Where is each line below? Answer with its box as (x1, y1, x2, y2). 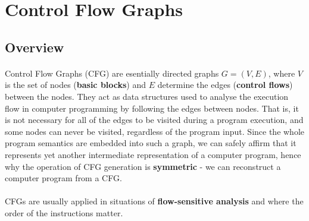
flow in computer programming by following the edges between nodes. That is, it (5, 102, 299, 114)
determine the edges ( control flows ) (157, 78, 293, 91)
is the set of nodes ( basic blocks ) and (5, 78, 146, 91)
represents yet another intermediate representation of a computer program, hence (5, 148, 301, 160)
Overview (5, 37, 64, 56)
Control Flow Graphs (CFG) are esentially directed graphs (5, 67, 219, 79)
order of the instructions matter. (5, 206, 123, 219)
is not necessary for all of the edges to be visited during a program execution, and (5, 113, 304, 126)
